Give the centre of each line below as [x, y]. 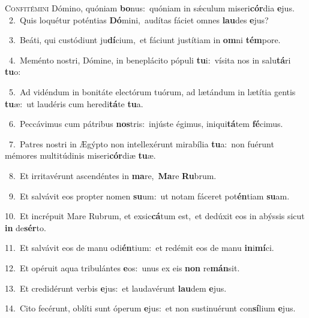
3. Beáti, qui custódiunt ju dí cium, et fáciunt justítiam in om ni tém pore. [145, 40]
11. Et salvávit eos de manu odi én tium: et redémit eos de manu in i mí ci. [139, 248]
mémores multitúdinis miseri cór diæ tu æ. [80, 155]
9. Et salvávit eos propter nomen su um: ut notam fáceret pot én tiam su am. [149, 196]
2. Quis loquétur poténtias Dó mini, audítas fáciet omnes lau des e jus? [139, 19]
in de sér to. [25, 227]
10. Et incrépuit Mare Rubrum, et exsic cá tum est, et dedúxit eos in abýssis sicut [155, 216]
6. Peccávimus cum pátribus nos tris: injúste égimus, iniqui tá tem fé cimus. [146, 124]
